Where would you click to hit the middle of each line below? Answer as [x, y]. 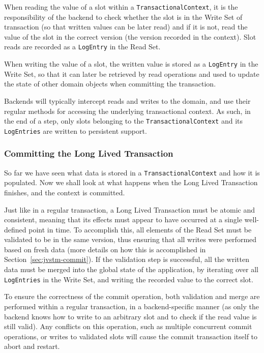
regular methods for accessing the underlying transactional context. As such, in [127, 111]
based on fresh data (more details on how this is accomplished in [105, 249]
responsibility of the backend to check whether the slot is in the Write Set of [123, 17]
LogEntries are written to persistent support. [76, 130]
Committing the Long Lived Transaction [89, 153]
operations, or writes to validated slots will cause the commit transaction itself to [131, 336]
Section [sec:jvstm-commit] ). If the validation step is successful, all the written [127, 259]
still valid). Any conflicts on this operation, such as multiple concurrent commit [128, 326]
